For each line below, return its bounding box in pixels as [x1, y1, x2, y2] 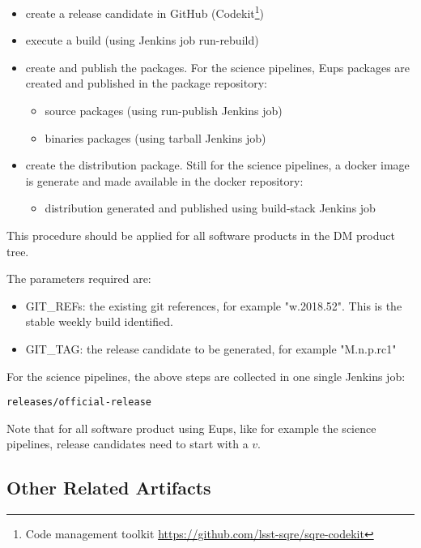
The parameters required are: [6, 270, 151, 287]
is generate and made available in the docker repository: [25, 172, 304, 189]
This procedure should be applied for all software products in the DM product [6, 227, 395, 243]
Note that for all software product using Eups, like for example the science [6, 419, 376, 436]
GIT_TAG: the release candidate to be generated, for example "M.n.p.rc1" [25, 340, 397, 357]
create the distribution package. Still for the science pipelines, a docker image [25, 156, 410, 173]
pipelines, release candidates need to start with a [6, 435, 249, 452]
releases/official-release [6, 396, 151, 409]
